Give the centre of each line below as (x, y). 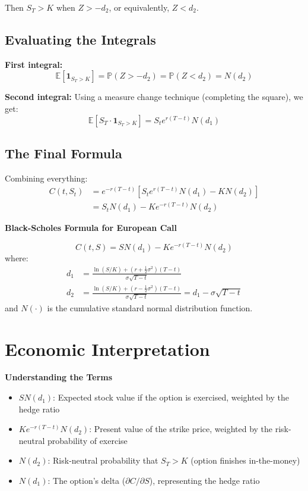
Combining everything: (46, 178)
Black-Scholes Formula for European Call (91, 228)
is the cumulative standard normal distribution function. (150, 307)
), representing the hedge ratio (204, 481)
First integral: (34, 64)
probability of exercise (88, 440)
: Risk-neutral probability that (103, 460)
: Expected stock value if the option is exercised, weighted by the (171, 397)
